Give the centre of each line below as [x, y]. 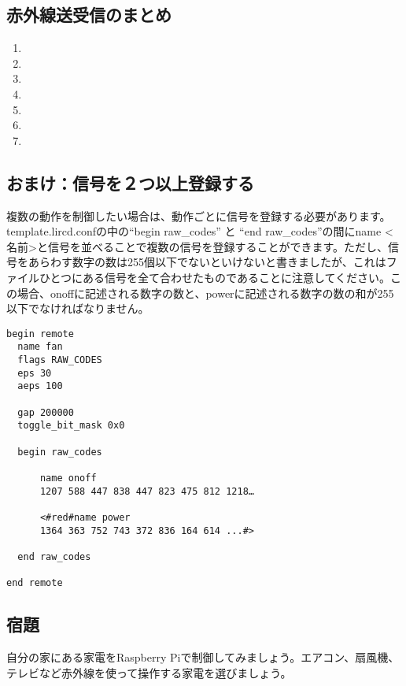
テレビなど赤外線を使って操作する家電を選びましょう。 [149, 672]
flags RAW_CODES [60, 360]
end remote [35, 583]
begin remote [40, 334]
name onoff [68, 478]
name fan [40, 347]
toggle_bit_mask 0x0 [71, 426]
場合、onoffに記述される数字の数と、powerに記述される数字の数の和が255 [205, 293]
